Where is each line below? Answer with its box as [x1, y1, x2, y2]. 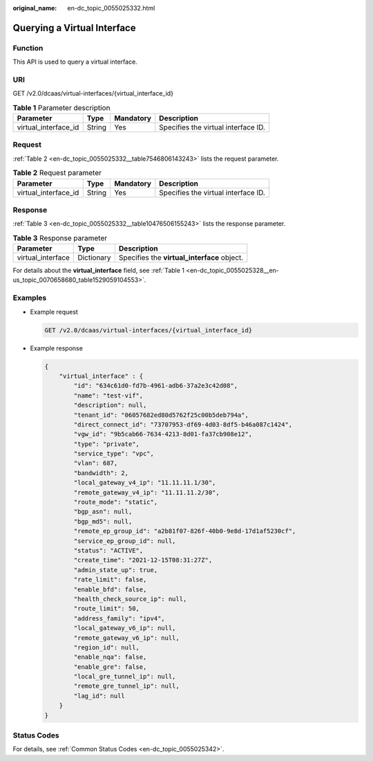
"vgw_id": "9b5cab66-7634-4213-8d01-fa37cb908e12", [73, 430, 253, 438]
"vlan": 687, [73, 459, 118, 467]
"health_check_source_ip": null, [73, 595, 187, 602]
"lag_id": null [73, 692, 126, 699]
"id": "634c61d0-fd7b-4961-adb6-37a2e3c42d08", [73, 382, 238, 390]
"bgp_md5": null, [73, 517, 133, 526]
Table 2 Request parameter [12, 168, 102, 178]
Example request [30, 307, 79, 316]
